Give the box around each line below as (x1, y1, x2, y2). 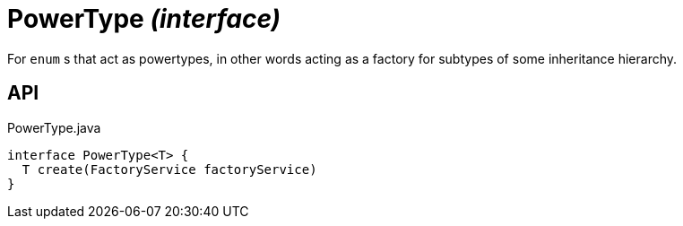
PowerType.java (7, 119, 101, 135)
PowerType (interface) (7, 4, 281, 34)
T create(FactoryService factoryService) (22, 161, 317, 177)
